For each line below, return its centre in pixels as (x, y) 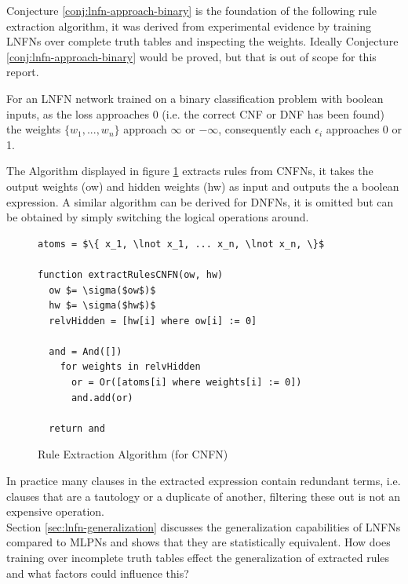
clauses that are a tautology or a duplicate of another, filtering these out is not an (204, 496)
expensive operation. (55, 511)
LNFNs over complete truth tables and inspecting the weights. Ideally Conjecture (202, 41)
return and (77, 428)
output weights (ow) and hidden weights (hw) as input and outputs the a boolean (203, 186)
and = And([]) (86, 351)
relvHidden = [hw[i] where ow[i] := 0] (153, 321)
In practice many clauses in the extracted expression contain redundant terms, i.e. (204, 481)
